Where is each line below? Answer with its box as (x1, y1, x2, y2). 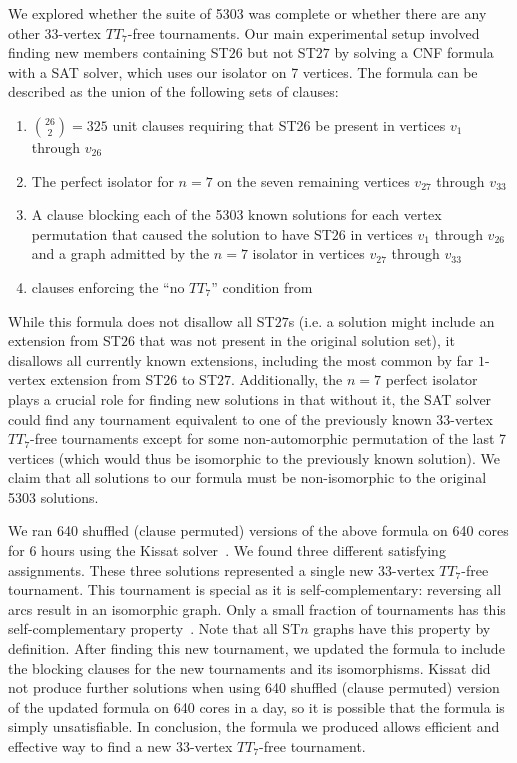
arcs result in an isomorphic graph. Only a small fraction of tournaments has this (8, 598, 506, 619)
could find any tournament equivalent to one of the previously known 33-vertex (8, 408, 493, 429)
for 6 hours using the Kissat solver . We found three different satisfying (8, 540, 446, 561)
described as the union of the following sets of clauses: (8, 81, 339, 102)
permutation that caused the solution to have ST (31, 223, 332, 244)
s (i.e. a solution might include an (288, 310, 495, 331)
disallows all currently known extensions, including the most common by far (8, 349, 474, 370)
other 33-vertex (8, 22, 102, 43)
